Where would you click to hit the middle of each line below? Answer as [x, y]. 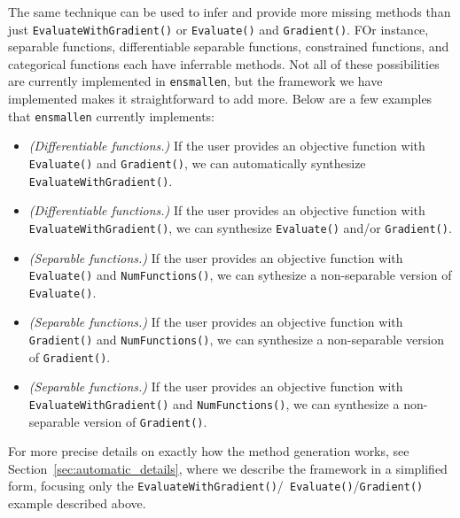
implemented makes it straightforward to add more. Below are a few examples [220, 99]
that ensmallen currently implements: [111, 116]
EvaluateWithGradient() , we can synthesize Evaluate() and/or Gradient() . [240, 227]
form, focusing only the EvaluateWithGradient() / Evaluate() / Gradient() [216, 486]
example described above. [77, 503]
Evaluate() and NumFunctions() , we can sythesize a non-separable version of [240, 275]
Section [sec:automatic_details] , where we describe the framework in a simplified [228, 468]
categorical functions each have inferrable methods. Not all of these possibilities [224, 63]
